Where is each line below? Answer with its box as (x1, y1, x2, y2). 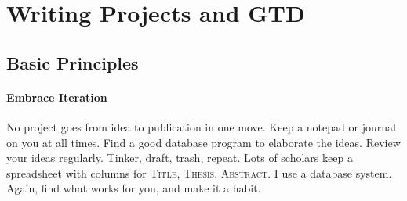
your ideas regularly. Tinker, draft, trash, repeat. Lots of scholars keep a (6, 149, 353, 166)
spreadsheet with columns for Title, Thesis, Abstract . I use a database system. (6, 164, 392, 181)
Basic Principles (6, 50, 139, 74)
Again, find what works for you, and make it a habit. (6, 180, 261, 196)
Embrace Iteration (6, 88, 107, 105)
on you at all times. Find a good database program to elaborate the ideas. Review (6, 134, 401, 150)
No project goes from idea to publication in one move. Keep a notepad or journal (6, 118, 396, 135)
